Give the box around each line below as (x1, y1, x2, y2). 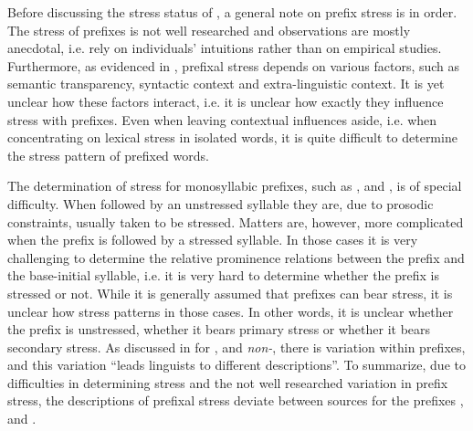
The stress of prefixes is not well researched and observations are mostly (7, 20, 411, 39)
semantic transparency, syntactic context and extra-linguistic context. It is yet (7, 74, 445, 93)
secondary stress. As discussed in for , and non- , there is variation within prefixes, (7, 337, 466, 356)
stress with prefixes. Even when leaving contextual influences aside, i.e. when (7, 110, 437, 129)
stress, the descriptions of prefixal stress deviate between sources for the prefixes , (7, 391, 464, 410)
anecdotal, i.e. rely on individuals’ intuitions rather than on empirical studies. (7, 38, 442, 58)
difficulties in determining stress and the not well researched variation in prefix (7, 373, 448, 392)
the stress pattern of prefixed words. (7, 145, 209, 164)
